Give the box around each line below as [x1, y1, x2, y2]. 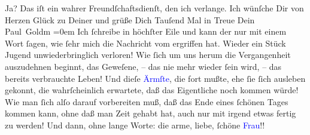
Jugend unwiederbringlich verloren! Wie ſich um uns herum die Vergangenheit [5, 48, 291, 61]
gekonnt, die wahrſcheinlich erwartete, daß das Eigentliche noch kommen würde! [5, 84, 299, 96]
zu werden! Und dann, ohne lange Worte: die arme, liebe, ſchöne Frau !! [5, 118, 265, 131]
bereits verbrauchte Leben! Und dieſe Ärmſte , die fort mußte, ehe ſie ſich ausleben [5, 72, 306, 84]
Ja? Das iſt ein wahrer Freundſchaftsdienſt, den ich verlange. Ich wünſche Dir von [5, 2, 304, 14]
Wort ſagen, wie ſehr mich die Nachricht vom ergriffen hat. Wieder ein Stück [5, 36, 286, 49]
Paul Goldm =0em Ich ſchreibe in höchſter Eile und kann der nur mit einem [5, 25, 287, 38]
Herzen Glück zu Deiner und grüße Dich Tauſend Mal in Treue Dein [5, 13, 255, 26]
